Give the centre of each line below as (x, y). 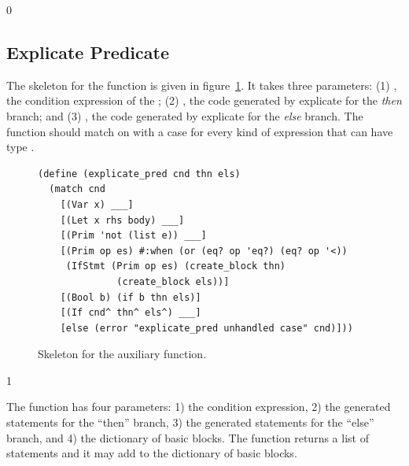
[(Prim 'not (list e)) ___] (133, 236)
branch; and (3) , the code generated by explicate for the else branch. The (185, 115)
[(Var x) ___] (97, 204)
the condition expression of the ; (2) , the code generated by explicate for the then (204, 100)
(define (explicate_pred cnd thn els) (139, 174)
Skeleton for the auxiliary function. (122, 354)
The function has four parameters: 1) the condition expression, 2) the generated (199, 407)
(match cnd (77, 189)
